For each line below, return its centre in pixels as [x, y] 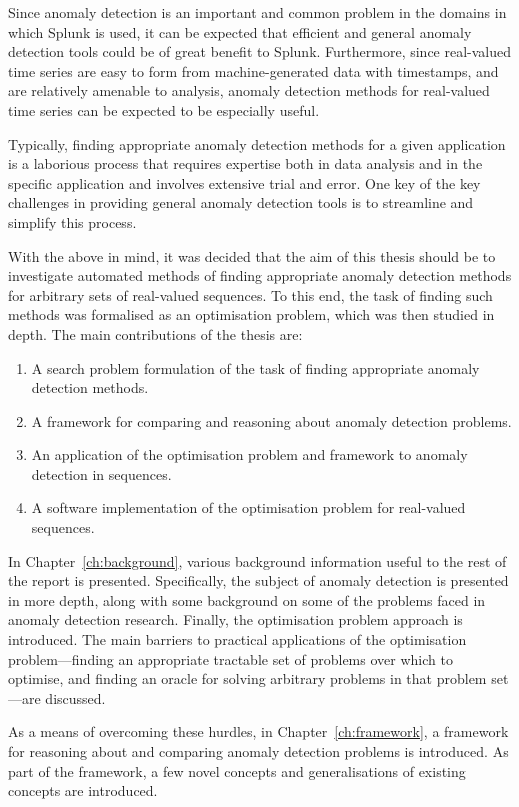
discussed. [75, 697]
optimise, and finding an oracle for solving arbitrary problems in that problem [247, 678]
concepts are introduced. [83, 790]
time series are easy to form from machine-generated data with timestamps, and [253, 70]
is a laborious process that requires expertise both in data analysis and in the [245, 163]
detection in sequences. [101, 473]
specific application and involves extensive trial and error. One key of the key [244, 182]
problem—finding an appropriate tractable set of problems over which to [230, 658]
